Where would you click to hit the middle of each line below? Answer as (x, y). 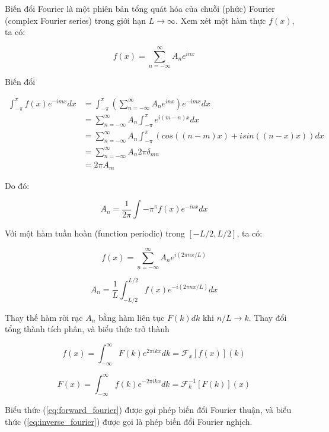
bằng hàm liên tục (132, 317)
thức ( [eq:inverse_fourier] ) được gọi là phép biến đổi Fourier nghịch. (129, 421)
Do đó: (17, 185)
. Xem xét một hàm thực (221, 20)
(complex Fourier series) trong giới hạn (76, 20)
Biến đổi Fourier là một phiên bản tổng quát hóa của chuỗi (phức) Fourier (140, 8)
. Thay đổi (268, 317)
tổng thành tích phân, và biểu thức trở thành (87, 329)
